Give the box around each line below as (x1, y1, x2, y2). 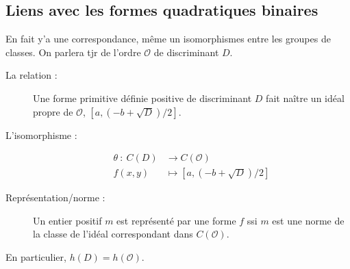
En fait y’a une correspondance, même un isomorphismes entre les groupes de (5, 31, 331, 46)
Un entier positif (33, 213, 102, 227)
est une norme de (272, 213, 345, 227)
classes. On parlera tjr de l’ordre (5, 44, 141, 59)
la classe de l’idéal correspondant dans (33, 227, 193, 241)
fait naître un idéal (266, 90, 345, 105)
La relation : (5, 68, 58, 82)
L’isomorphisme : (5, 127, 77, 142)
